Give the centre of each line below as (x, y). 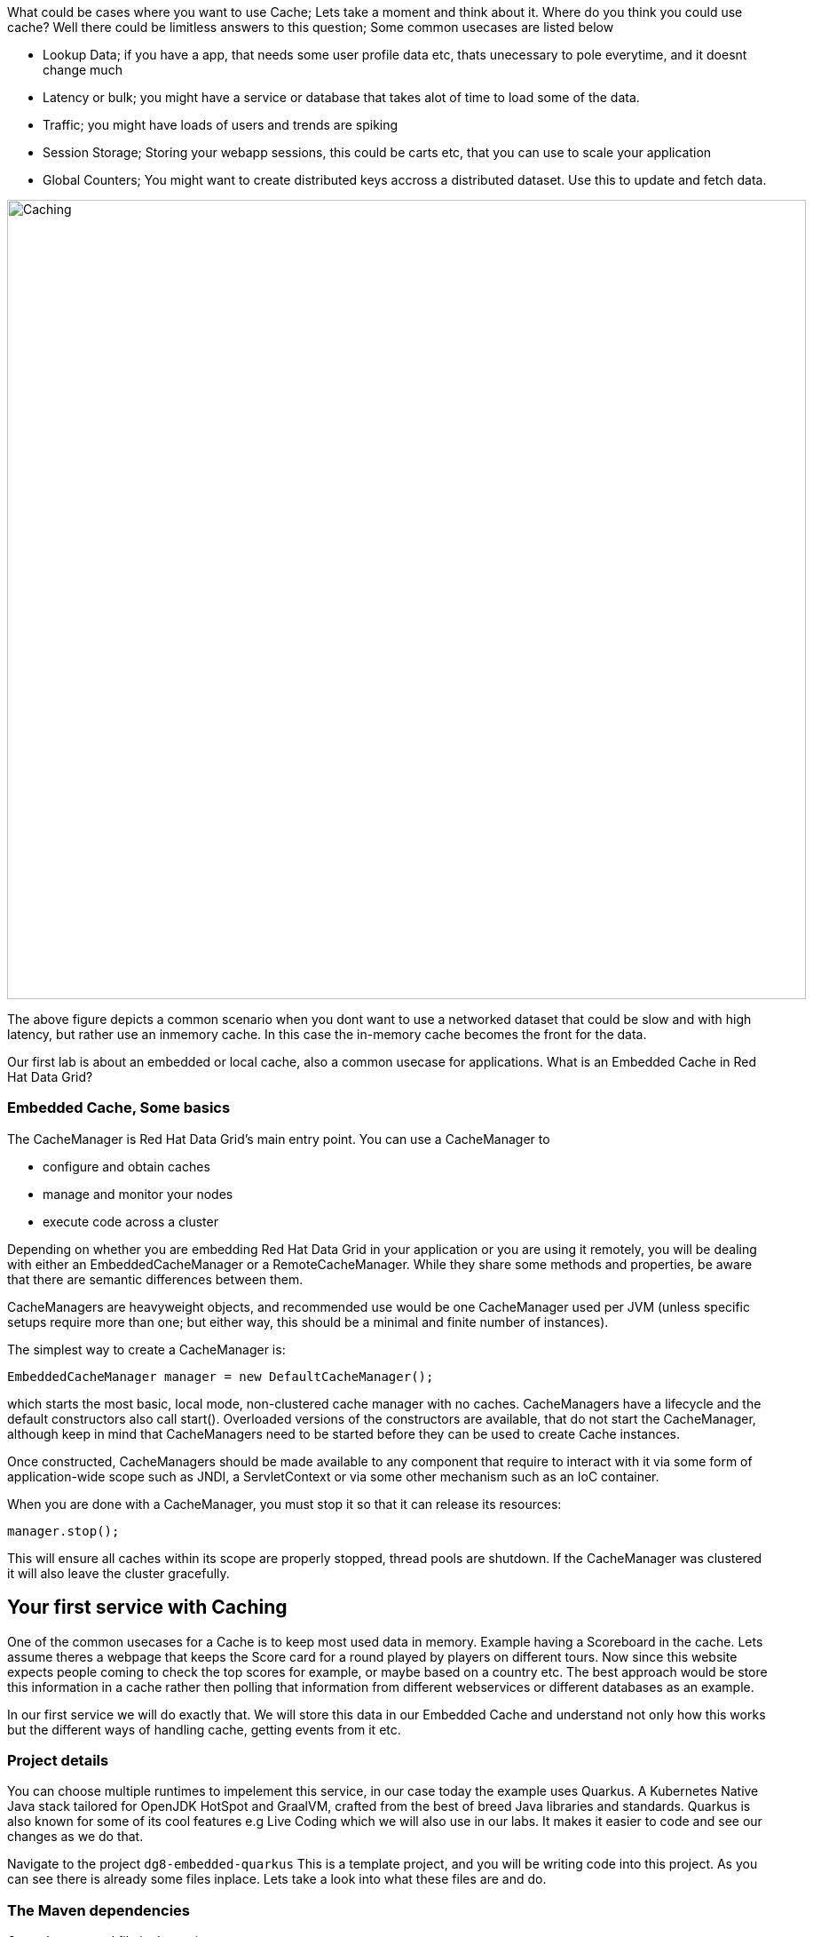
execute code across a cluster (130, 1221)
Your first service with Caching (147, 1608)
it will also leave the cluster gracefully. (118, 1573)
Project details (58, 1760)
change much (83, 70)
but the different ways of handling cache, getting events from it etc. (204, 1729)
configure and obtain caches (126, 1166)
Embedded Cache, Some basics (119, 1108)
